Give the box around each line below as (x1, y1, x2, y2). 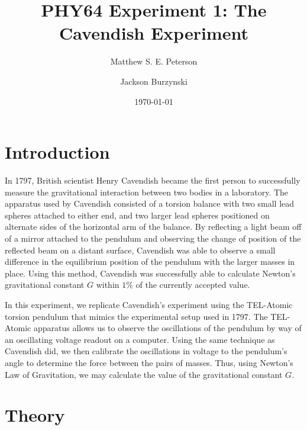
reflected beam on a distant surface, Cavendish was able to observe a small (5, 243, 276, 256)
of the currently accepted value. (135, 278, 250, 291)
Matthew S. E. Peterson (110, 55, 198, 68)
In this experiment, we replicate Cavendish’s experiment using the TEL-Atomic (5, 298, 293, 310)
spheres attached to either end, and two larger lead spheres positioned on (5, 208, 270, 221)
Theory (5, 403, 65, 427)
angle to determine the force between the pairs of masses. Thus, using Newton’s (5, 356, 293, 368)
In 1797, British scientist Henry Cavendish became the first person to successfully (5, 174, 300, 187)
